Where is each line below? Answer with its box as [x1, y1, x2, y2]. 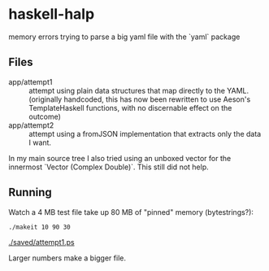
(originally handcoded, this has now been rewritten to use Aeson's [28, 94, 251, 104]
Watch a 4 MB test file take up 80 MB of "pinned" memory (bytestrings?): [8, 207, 254, 216]
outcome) [28, 111, 61, 121]
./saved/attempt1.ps [8, 238, 75, 247]
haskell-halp [8, 5, 95, 24]
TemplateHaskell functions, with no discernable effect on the [28, 103, 232, 112]
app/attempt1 [8, 76, 53, 86]
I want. [28, 138, 51, 147]
